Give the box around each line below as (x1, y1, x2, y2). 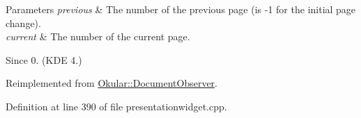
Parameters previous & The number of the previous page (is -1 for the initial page (6, 2, 356, 16)
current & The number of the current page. (6, 29, 190, 44)
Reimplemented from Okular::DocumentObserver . (6, 76, 217, 90)
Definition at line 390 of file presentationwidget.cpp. (6, 99, 227, 113)
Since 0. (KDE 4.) (6, 52, 82, 67)
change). (6, 15, 41, 30)
